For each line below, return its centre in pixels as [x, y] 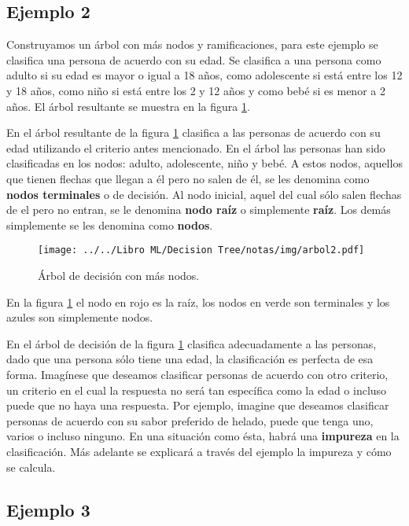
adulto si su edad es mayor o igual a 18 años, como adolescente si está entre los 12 [204, 75]
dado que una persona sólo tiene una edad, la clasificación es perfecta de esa [190, 359]
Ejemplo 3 [48, 509]
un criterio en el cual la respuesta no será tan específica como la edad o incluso [197, 390]
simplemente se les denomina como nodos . [110, 224]
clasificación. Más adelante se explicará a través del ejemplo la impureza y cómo [199, 451]
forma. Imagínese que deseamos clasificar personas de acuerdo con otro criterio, [197, 374]
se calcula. [31, 467]
